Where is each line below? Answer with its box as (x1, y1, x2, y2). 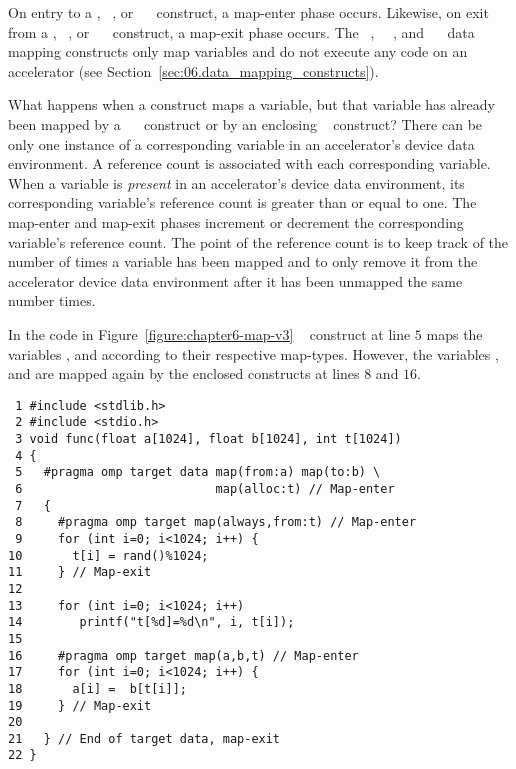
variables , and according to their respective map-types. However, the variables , (8, 343, 499, 364)
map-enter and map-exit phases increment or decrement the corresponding (8, 211, 464, 232)
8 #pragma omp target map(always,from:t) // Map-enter (15, 515, 417, 530)
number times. (8, 290, 96, 311)
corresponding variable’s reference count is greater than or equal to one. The (8, 192, 477, 213)
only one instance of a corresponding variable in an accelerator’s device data (8, 133, 475, 154)
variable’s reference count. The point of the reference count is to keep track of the (8, 231, 509, 252)
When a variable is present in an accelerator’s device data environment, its (8, 172, 465, 193)
